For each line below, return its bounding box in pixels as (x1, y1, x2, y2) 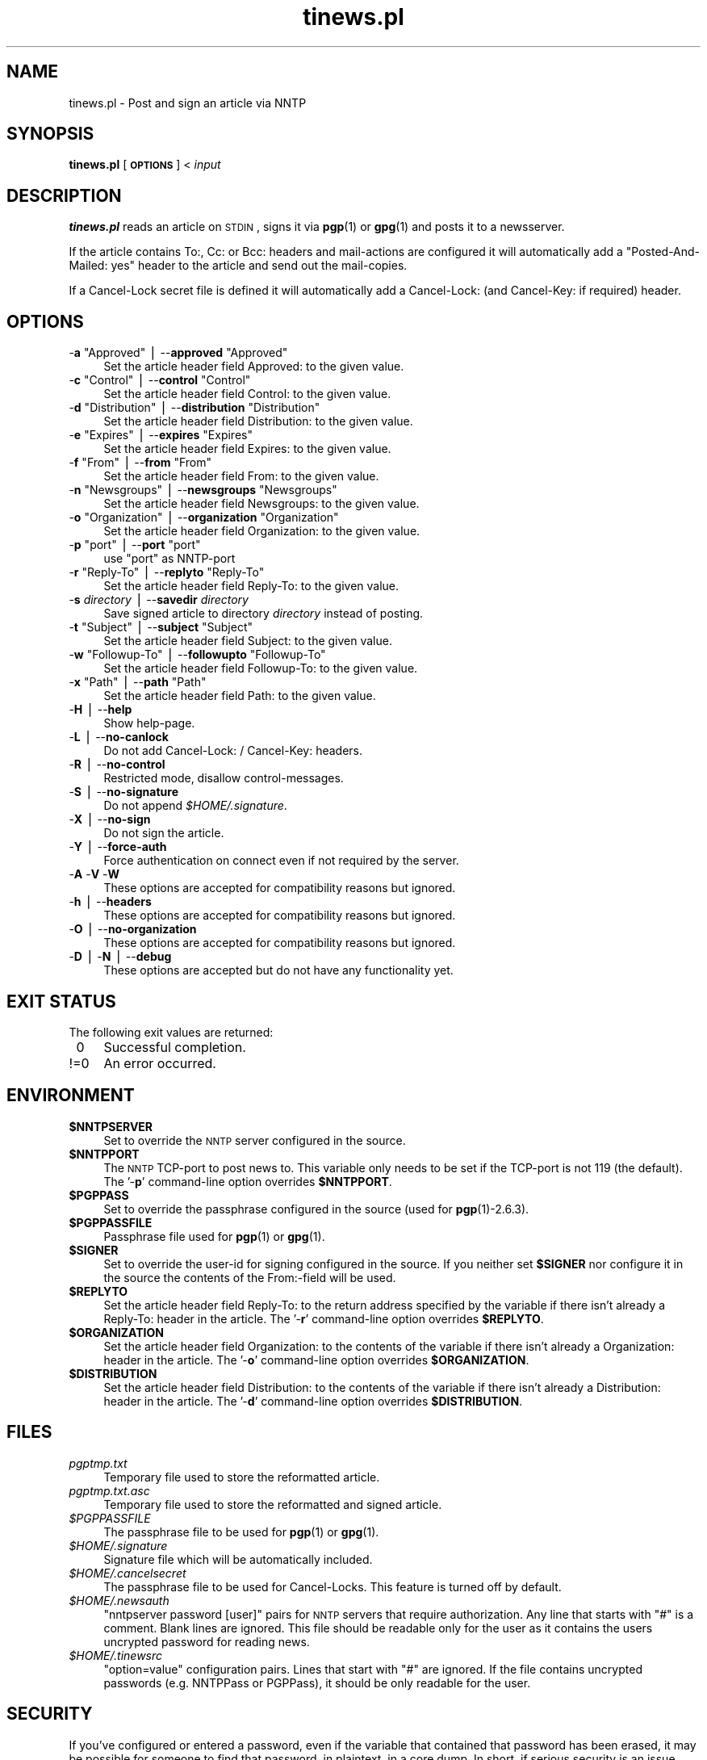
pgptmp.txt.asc (69, 1483, 150, 1498)
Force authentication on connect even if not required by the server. (103, 853, 459, 868)
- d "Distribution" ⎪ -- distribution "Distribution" (69, 400, 320, 415)
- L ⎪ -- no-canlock (69, 730, 169, 744)
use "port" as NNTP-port (103, 551, 236, 566)
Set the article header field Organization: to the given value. (103, 524, 420, 538)
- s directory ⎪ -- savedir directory (69, 593, 249, 607)
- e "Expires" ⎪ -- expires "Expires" (69, 428, 253, 442)
